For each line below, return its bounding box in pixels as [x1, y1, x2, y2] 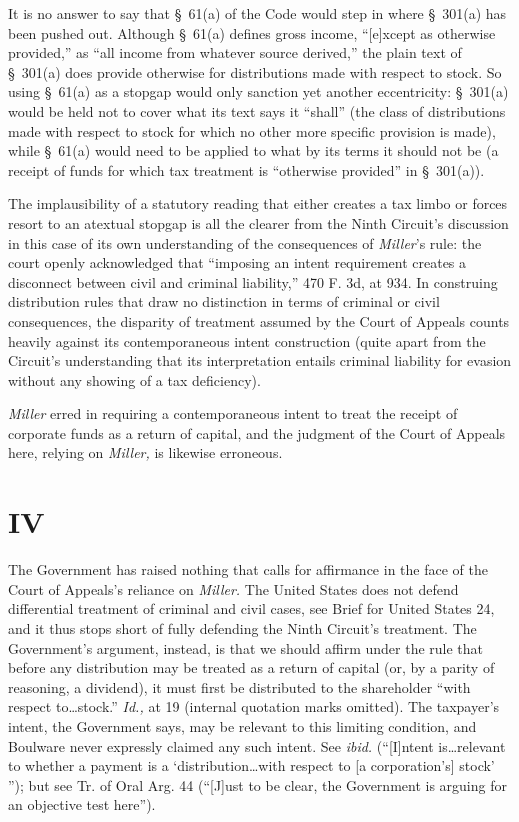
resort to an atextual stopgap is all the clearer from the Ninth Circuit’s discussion [8, 212, 509, 233]
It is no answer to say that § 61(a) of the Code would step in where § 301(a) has [8, 3, 507, 23]
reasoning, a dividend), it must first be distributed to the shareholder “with [8, 676, 471, 697]
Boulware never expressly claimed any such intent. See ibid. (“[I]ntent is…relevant [8, 735, 506, 756]
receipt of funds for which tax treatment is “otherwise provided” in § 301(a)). [8, 159, 485, 180]
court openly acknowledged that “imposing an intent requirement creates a [8, 252, 467, 273]
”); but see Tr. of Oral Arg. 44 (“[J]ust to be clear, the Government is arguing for [8, 774, 507, 795]
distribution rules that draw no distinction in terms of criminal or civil [8, 291, 440, 312]
